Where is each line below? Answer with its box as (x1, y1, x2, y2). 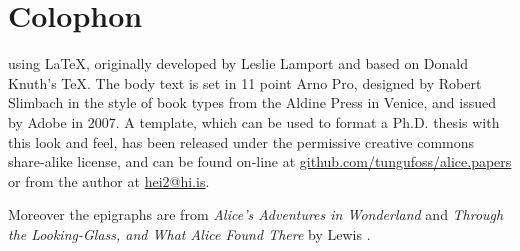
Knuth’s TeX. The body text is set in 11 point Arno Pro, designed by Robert (8, 72, 482, 93)
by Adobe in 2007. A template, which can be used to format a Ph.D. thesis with (8, 111, 500, 132)
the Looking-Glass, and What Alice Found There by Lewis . (8, 223, 371, 244)
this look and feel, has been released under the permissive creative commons (8, 131, 475, 152)
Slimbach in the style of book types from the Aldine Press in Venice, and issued (8, 92, 497, 113)
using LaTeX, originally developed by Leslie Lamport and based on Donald (8, 53, 469, 74)
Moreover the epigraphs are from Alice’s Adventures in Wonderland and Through (8, 204, 504, 225)
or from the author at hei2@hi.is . (8, 170, 210, 191)
